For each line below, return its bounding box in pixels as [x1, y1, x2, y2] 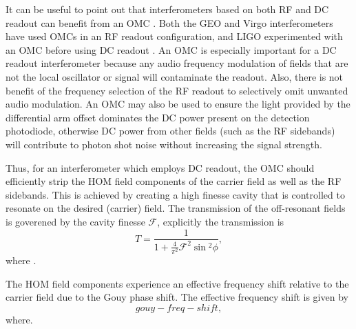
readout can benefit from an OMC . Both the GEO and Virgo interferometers [6, 15, 333, 30]
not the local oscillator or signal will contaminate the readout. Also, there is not [6, 69, 344, 83]
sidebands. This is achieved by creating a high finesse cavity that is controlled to [6, 187, 345, 201]
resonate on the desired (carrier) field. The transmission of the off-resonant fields [6, 201, 346, 215]
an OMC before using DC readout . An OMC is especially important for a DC [6, 42, 337, 57]
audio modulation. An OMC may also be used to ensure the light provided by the [6, 97, 350, 111]
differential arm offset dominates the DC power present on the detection [6, 110, 310, 124]
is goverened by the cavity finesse [6, 214, 145, 228]
